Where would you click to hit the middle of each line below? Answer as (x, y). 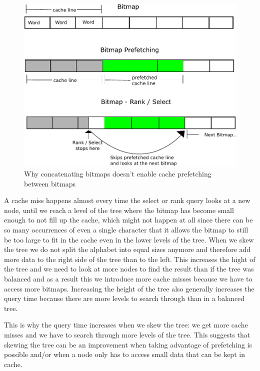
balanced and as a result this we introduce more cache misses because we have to (128, 278)
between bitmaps (50, 183)
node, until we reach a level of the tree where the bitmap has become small (119, 210)
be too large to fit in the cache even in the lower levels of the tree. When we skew (129, 239)
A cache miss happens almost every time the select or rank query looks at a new (127, 200)
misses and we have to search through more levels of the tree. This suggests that (127, 334)
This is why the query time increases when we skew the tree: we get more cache (126, 325)
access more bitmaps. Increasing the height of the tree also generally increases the (129, 288)
